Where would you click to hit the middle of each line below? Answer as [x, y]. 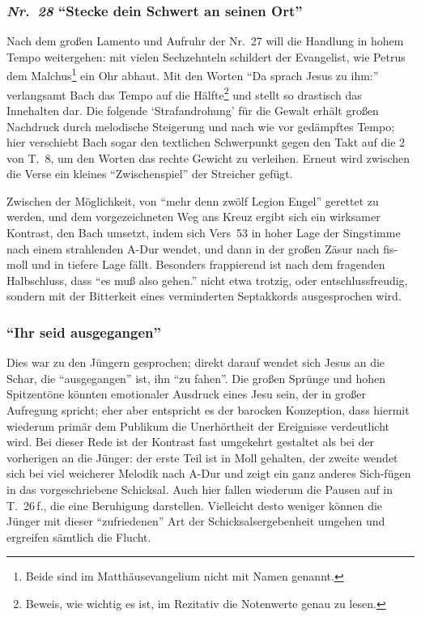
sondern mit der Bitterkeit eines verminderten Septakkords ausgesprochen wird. [204, 296]
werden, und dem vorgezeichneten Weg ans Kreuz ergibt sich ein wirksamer [193, 217]
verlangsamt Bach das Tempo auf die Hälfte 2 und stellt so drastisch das [184, 93]
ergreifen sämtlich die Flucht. [79, 536]
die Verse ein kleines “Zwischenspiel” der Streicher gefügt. [150, 174]
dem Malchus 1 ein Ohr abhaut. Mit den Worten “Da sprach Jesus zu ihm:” [193, 74]
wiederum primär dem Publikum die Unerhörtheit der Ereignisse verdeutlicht [198, 426]
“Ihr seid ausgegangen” [84, 332]
